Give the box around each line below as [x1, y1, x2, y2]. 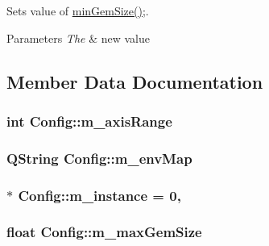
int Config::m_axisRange [6, 110, 172, 131]
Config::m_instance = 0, [18, 185, 181, 205]
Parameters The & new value [6, 29, 150, 46]
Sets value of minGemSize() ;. [6, 2, 149, 19]
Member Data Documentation [6, 69, 263, 94]
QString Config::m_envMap [6, 148, 192, 168]
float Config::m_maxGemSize [6, 222, 202, 242]
